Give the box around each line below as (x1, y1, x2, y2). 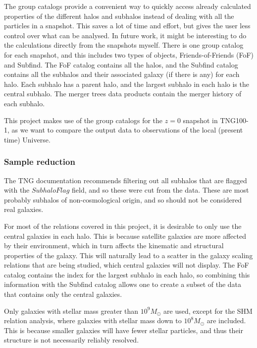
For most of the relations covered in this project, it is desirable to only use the (4, 220, 242, 231)
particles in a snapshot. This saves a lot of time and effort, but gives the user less (4, 20, 251, 31)
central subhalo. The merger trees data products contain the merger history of (4, 88, 242, 99)
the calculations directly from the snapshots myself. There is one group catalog (4, 40, 244, 50)
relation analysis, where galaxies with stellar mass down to (4, 315, 182, 326)
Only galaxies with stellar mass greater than (4, 305, 139, 316)
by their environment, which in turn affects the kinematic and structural (4, 240, 224, 251)
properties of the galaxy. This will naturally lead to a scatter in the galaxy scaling (4, 250, 253, 260)
